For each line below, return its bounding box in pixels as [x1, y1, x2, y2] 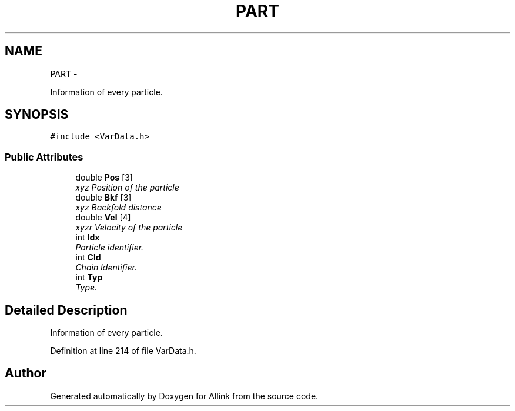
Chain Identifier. [75, 262, 137, 273]
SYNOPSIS [5, 107, 69, 122]
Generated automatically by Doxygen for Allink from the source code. [50, 390, 319, 401]
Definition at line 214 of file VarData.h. [50, 346, 196, 356]
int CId [75, 252, 101, 263]
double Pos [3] [75, 172, 133, 183]
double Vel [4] [75, 212, 131, 223]
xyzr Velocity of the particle [75, 222, 183, 233]
